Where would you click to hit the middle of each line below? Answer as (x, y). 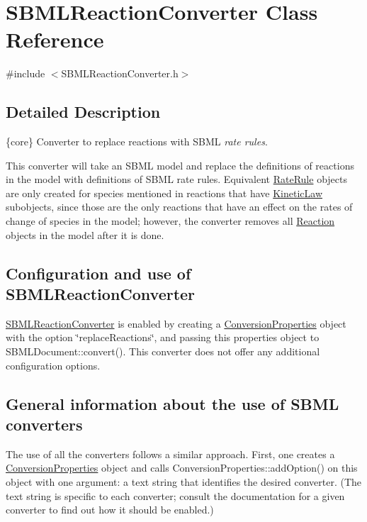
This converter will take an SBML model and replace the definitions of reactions (180, 165)
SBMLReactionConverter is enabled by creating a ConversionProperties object (176, 323)
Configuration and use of (98, 273)
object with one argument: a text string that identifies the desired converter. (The (184, 482)
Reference (55, 39)
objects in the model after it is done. (85, 234)
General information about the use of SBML (173, 403)
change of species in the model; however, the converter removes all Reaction (170, 221)
